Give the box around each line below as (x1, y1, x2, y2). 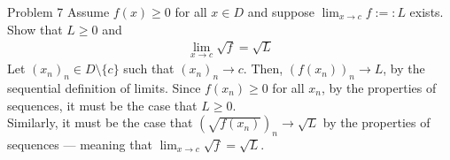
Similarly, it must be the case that (7, 113, 193, 132)
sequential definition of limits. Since (7, 79, 201, 97)
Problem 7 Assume (7, 3, 110, 20)
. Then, (243, 59, 283, 78)
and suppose (247, 3, 314, 20)
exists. (409, 3, 444, 20)
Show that (7, 19, 63, 38)
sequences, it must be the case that (7, 95, 198, 114)
